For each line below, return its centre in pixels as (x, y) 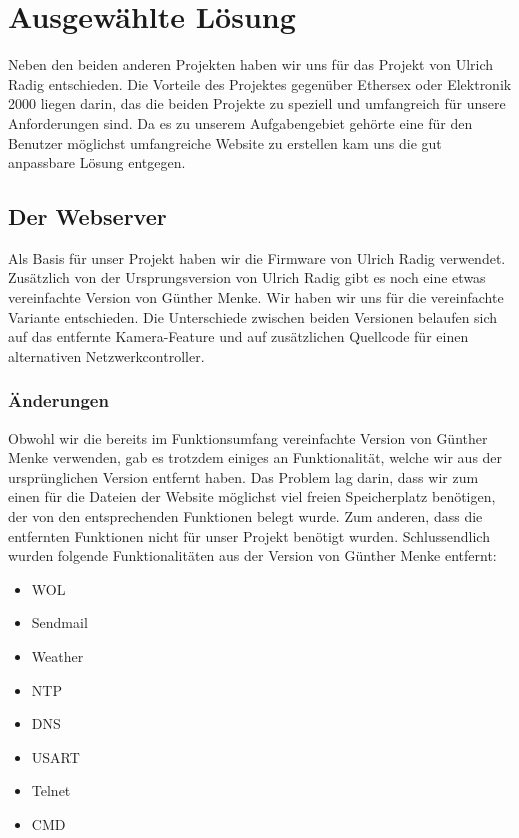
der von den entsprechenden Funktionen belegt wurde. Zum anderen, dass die (245, 516)
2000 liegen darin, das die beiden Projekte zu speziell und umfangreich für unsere (257, 103)
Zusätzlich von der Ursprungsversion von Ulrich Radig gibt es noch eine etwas (247, 277)
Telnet (51, 790)
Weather (57, 656)
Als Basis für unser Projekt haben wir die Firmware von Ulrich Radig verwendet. (257, 257)
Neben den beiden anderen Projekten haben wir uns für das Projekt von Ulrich (251, 64)
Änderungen (58, 400)
